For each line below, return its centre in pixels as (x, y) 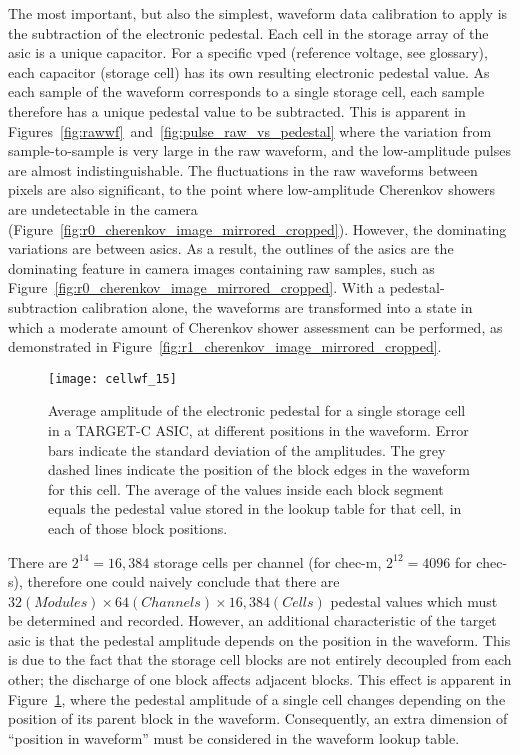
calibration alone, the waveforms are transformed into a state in (277, 306)
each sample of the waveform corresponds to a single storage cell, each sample (246, 91)
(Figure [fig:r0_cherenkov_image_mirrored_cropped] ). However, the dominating (257, 228)
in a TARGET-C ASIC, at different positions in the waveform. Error (258, 429)
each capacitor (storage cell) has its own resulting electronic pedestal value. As (249, 71)
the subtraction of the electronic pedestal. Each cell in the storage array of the (248, 32)
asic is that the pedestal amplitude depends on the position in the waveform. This (259, 639)
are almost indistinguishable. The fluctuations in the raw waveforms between (243, 169)
